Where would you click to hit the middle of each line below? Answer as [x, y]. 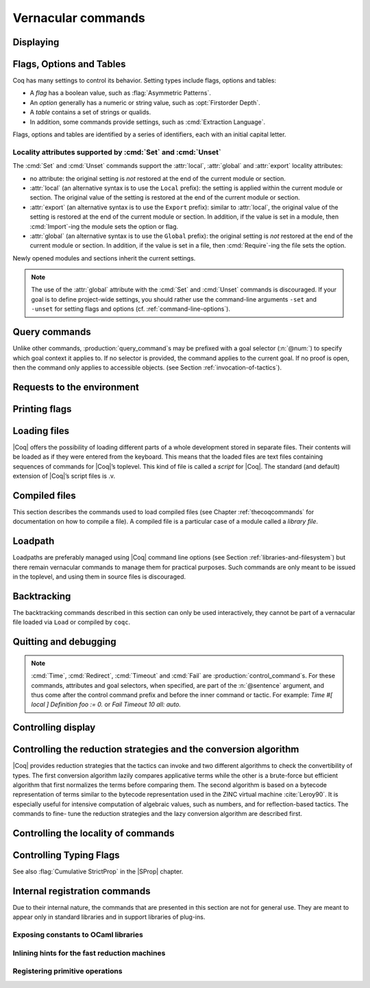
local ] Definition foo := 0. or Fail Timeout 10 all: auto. [106, 704]
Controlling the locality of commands [94, 833]
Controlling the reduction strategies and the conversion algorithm [156, 750]
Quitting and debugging [64, 642]
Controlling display [54, 728]
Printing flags [42, 409]
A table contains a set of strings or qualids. [90, 112]
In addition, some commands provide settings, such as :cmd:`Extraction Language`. [148, 122]
